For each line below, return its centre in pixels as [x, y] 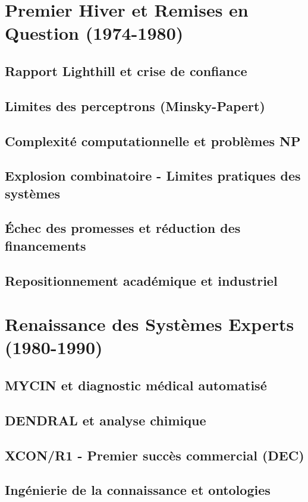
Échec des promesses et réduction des [123, 228]
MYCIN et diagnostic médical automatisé [136, 385]
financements [45, 245]
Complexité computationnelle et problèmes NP [153, 141]
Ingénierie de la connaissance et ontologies [138, 490]
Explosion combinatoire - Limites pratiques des [153, 176]
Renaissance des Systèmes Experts [150, 324]
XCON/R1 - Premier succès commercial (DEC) [155, 455]
